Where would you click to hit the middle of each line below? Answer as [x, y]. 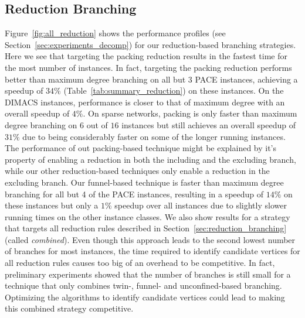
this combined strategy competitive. [69, 308]
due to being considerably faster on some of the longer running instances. [154, 136]
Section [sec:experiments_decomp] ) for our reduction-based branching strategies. [150, 44]
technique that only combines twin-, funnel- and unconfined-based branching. [143, 285]
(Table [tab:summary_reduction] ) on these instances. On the [174, 90]
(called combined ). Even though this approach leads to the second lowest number [150, 239]
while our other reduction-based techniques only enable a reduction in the [137, 171]
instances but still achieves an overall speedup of [209, 124]
